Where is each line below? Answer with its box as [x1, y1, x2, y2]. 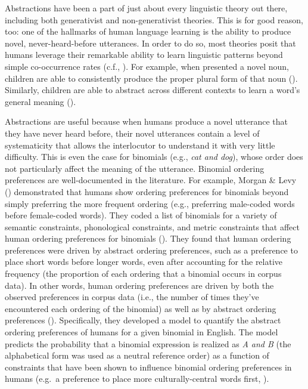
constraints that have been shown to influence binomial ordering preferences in [5, 360, 292, 373]
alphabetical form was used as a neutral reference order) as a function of [5, 349, 269, 362]
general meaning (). [5, 95, 76, 107]
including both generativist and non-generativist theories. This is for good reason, [5, 13, 303, 26]
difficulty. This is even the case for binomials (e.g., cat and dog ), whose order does [5, 150, 303, 163]
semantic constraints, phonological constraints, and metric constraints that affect [5, 220, 300, 233]
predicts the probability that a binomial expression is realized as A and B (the [5, 337, 291, 350]
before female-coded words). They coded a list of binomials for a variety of [5, 209, 277, 221]
